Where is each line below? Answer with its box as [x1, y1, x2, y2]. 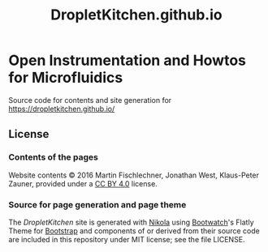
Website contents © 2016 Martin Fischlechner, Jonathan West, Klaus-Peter [8, 170, 260, 180]
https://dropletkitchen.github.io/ [8, 104, 115, 113]
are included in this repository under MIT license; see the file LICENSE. [8, 234, 245, 244]
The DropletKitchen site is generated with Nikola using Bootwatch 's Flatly [8, 217, 254, 227]
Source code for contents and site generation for [8, 95, 172, 105]
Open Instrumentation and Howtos [8, 51, 246, 70]
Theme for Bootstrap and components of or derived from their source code [8, 225, 260, 236]
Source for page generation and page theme [8, 199, 187, 210]
